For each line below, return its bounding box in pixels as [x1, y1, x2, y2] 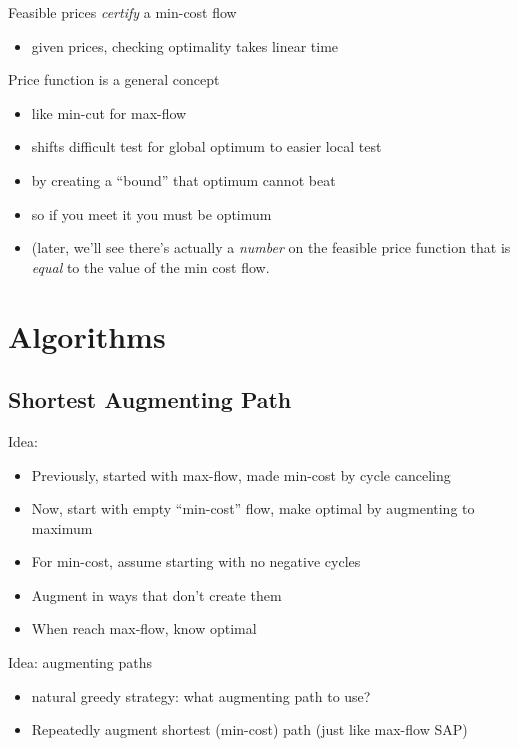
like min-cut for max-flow [31, 102, 187, 123]
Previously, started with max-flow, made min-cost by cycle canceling [31, 464, 451, 485]
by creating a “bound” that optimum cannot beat [31, 169, 336, 190]
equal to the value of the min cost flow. [31, 256, 270, 277]
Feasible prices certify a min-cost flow [8, 2, 237, 22]
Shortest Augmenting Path [8, 384, 292, 415]
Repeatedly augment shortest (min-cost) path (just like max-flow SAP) [31, 719, 468, 740]
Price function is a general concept [8, 69, 220, 90]
